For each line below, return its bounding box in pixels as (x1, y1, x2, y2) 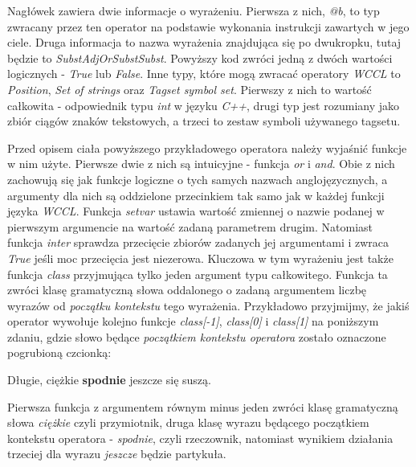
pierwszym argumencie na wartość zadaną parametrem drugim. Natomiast (7, 218, 373, 235)
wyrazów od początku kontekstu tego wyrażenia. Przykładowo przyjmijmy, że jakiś (7, 297, 410, 313)
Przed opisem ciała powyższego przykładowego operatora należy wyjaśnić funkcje (7, 139, 407, 156)
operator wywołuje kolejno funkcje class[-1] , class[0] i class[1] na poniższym (7, 313, 379, 330)
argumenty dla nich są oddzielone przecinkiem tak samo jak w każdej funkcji (7, 186, 385, 203)
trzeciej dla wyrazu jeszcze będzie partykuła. (7, 445, 226, 462)
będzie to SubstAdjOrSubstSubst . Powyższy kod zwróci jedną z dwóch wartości (7, 49, 393, 66)
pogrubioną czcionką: (7, 344, 112, 361)
